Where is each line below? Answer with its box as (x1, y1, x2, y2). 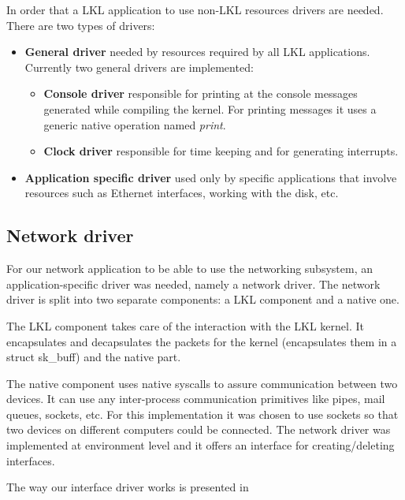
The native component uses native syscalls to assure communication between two (6, 375, 398, 391)
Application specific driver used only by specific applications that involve (24, 169, 397, 185)
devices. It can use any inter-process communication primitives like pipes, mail (6, 390, 385, 407)
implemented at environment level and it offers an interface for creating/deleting (6, 437, 395, 453)
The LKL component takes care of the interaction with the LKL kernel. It (6, 317, 364, 334)
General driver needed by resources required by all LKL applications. (24, 43, 370, 60)
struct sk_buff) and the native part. (6, 349, 181, 365)
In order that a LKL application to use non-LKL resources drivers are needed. (6, 2, 384, 17)
